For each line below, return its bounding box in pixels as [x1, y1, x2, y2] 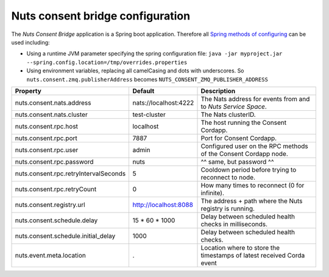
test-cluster [132, 110, 166, 119]
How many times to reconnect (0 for [200, 181, 305, 189]
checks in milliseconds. [200, 220, 268, 228]
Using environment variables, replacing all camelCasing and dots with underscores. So [26, 67, 244, 74]
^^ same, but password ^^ [200, 157, 274, 166]
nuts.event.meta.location [15, 251, 87, 259]
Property [15, 86, 42, 95]
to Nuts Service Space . [200, 102, 267, 111]
